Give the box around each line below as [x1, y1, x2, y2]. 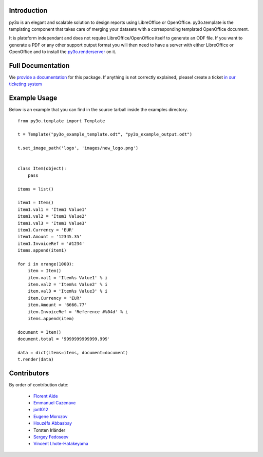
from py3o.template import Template [18, 118, 105, 124]
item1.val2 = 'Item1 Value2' [18, 213, 87, 219]
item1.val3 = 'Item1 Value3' [18, 220, 87, 226]
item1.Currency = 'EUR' [18, 227, 75, 232]
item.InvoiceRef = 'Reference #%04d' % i [27, 309, 129, 314]
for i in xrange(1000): [18, 261, 75, 267]
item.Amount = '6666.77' [27, 302, 87, 308]
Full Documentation [9, 61, 70, 70]
